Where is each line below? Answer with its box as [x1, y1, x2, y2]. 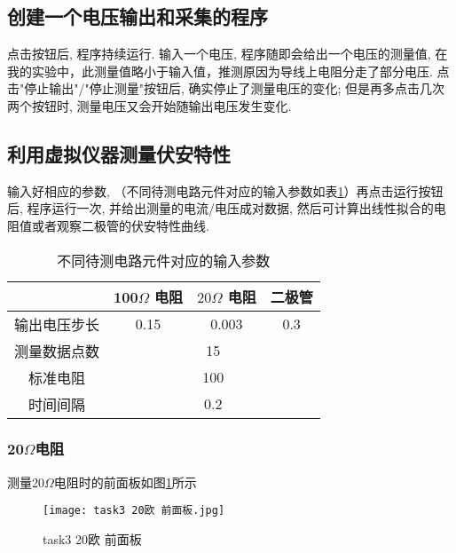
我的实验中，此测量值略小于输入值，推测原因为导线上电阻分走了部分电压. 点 [7, 61, 450, 80]
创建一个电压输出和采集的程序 [7, 3, 268, 30]
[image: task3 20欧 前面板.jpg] [43, 504, 225, 517]
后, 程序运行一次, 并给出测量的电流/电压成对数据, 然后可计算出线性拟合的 [7, 199, 434, 217]
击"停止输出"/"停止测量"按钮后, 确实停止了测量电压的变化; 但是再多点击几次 [7, 79, 445, 98]
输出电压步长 [14, 313, 100, 335]
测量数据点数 [14, 340, 100, 361]
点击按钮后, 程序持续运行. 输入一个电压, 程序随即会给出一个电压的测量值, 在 [7, 44, 448, 63]
